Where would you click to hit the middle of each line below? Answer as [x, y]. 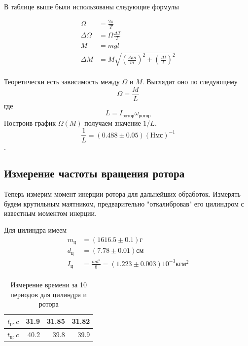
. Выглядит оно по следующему [190, 82]
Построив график [30, 122]
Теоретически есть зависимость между [62, 82]
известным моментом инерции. [50, 213]
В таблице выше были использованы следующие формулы [91, 6]
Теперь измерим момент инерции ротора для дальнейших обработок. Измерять [122, 194]
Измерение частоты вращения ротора [94, 173]
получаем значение [113, 122]
